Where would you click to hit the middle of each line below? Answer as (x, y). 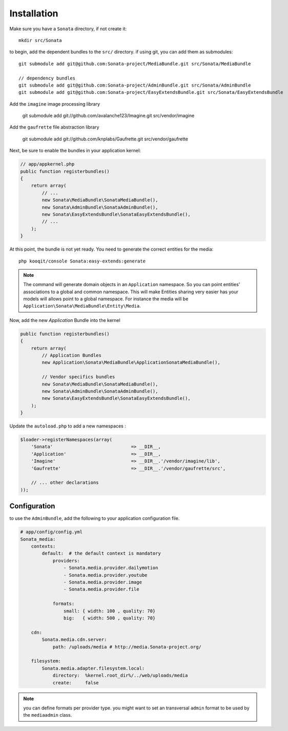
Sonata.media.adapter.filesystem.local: (93, 668)
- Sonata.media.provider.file (101, 589)
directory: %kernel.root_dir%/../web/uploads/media (120, 676)
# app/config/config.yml (52, 532)
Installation (34, 13)
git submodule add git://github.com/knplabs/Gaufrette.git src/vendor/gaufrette (105, 139)
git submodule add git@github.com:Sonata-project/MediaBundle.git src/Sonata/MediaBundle (135, 64)
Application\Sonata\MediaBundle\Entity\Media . (82, 306)
